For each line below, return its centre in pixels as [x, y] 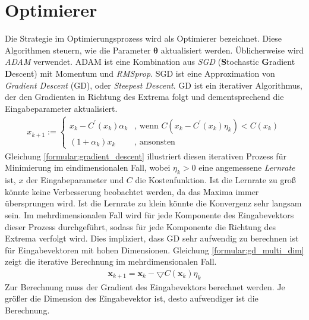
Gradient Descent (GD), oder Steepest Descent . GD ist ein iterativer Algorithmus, [154, 85]
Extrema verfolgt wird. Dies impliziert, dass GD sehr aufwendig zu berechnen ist [152, 238]
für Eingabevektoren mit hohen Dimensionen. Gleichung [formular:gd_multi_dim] [154, 250]
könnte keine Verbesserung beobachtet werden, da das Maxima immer [132, 191]
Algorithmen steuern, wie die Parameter [78, 50]
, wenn [146, 126]
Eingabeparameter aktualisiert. [61, 108]
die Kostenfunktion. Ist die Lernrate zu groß [215, 180]
